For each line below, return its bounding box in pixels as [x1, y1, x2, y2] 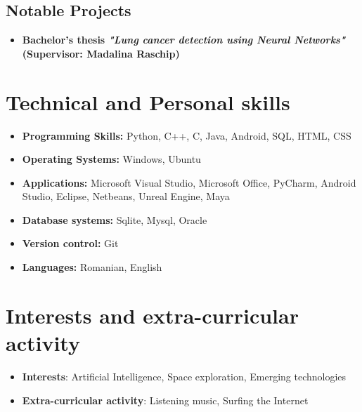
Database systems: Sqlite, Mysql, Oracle [22, 212, 207, 227]
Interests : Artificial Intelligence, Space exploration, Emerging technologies [22, 368, 347, 383]
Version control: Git [22, 236, 119, 251]
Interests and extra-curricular [6, 300, 299, 329]
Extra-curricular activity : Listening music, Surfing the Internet [22, 392, 309, 407]
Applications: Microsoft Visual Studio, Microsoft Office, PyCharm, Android [22, 175, 356, 190]
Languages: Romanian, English [22, 260, 162, 274]
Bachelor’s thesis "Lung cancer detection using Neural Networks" [22, 32, 346, 47]
